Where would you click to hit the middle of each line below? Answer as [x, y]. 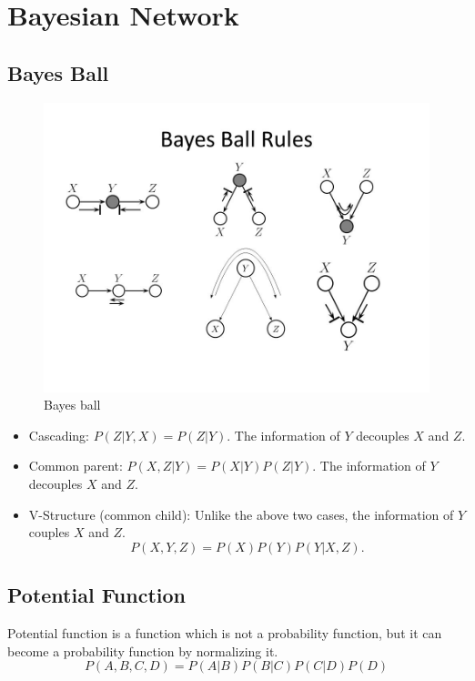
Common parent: [76, 466]
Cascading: [59, 435]
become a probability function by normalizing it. [143, 651]
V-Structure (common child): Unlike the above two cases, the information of [241, 514]
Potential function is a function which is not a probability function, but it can [225, 632]
